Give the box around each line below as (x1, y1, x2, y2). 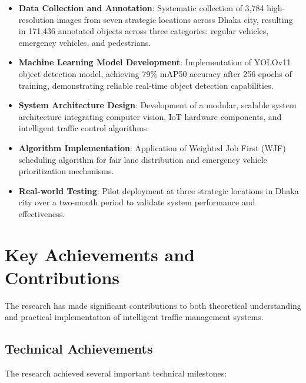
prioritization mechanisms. (18, 165, 114, 177)
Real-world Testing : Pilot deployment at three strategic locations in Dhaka (18, 184, 299, 197)
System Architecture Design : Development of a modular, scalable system (18, 99, 297, 111)
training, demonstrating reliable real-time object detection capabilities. (18, 79, 274, 91)
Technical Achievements (5, 339, 153, 358)
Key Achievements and (5, 242, 195, 266)
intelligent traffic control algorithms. (18, 122, 149, 134)
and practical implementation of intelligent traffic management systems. (5, 311, 264, 323)
